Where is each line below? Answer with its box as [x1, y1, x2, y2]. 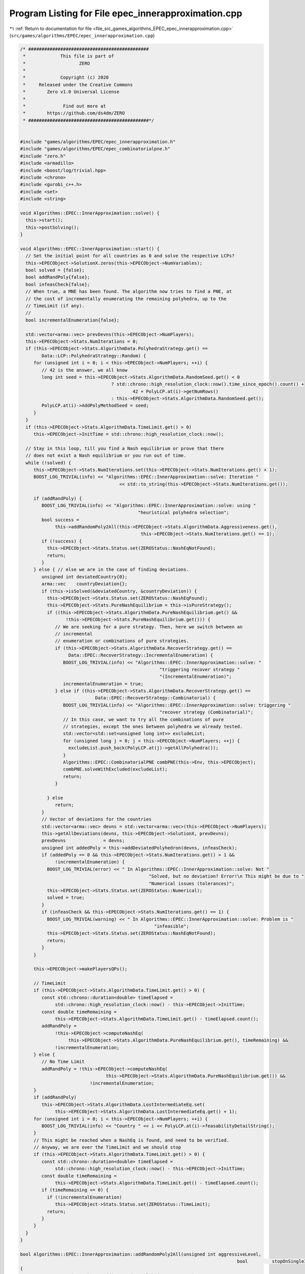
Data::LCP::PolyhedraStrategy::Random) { [41, 353, 146, 359]
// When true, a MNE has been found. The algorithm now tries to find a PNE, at [25, 288, 232, 295]
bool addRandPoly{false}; [25, 274, 90, 280]
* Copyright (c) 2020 [23, 74, 109, 81]
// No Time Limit [41, 1059, 85, 1065]
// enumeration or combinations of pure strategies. [55, 638, 189, 644]
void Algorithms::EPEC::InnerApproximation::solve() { [20, 210, 160, 216]
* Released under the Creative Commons [23, 82, 133, 88]
